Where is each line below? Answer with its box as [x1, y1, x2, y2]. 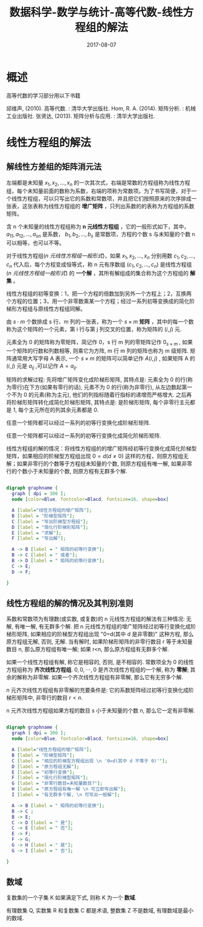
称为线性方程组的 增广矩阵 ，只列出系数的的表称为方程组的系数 [37, 202, 195, 210]
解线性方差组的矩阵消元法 [6, 162, 101, 172]
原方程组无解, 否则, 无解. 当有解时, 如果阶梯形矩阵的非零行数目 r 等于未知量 [6, 638, 193, 645]
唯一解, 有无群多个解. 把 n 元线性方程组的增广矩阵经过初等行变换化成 [19, 623, 192, 630]
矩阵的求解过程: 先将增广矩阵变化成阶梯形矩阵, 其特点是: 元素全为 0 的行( [6, 376, 188, 384]
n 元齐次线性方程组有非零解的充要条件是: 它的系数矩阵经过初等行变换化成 [6, 686, 189, 694]
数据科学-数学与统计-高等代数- [9, 5, 162, 19]
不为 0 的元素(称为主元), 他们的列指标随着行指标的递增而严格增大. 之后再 [11, 391, 192, 399]
